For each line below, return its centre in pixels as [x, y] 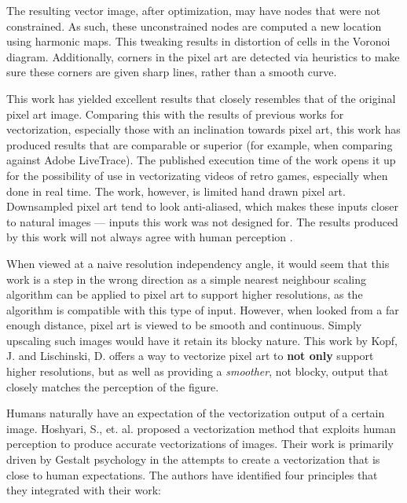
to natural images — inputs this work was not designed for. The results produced [202, 221]
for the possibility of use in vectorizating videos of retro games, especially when [197, 175]
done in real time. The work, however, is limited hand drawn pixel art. [176, 191]
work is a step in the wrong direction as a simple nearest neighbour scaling [186, 279]
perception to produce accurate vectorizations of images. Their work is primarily [200, 444]
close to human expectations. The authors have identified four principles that [192, 474]
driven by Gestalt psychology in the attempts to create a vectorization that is [193, 459]
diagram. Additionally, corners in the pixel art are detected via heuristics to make [203, 56]
